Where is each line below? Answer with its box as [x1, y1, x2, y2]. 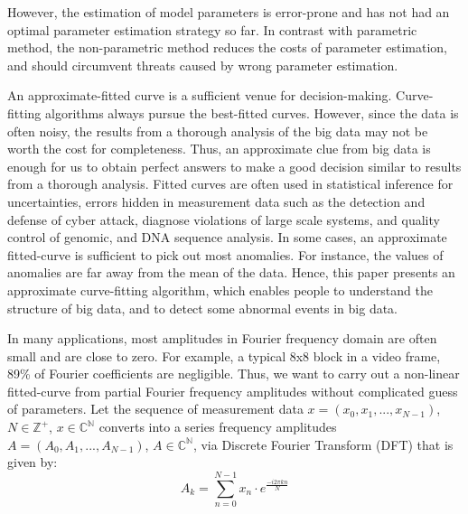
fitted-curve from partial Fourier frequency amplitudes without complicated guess [7, 381, 458, 400]
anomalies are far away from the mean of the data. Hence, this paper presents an [7, 263, 455, 282]
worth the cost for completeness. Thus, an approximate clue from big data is [7, 139, 431, 158]
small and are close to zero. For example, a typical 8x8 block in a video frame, [7, 346, 441, 365]
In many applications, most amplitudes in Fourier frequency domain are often [7, 329, 437, 348]
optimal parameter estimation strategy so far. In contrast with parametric [7, 20, 417, 39]
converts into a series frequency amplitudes [98, 417, 337, 436]
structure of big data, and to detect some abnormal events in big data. [7, 298, 398, 317]
